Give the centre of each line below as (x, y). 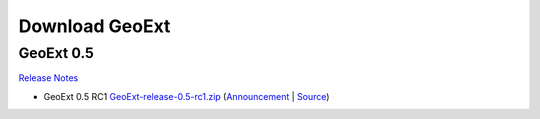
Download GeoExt (94, 26)
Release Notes (48, 78)
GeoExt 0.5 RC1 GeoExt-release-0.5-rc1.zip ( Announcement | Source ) (186, 96)
